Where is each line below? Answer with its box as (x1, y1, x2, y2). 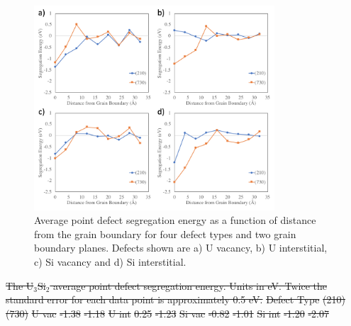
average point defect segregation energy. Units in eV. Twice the (53, 278, 328, 293)
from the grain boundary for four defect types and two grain (34, 226, 296, 241)
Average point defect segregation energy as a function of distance (34, 213, 316, 227)
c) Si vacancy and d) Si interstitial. (34, 254, 186, 269)
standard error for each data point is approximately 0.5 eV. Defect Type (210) (6, 292, 345, 307)
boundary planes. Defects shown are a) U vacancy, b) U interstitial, (34, 240, 328, 255)
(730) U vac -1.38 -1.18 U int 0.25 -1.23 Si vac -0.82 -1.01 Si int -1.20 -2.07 (6, 305, 329, 320)
